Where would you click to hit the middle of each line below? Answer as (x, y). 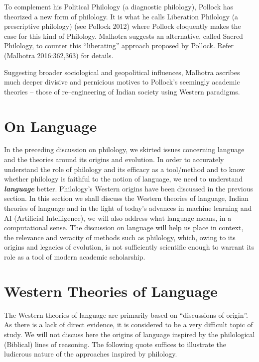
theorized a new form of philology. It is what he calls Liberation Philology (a (121, 16)
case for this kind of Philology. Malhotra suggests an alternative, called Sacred (124, 36)
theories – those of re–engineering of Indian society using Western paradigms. (122, 91)
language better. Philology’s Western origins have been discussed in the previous (129, 188)
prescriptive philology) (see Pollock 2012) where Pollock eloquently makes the (123, 26)
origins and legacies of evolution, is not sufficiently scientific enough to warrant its (129, 247)
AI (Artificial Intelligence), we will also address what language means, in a (118, 218)
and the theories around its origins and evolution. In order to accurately (114, 159)
